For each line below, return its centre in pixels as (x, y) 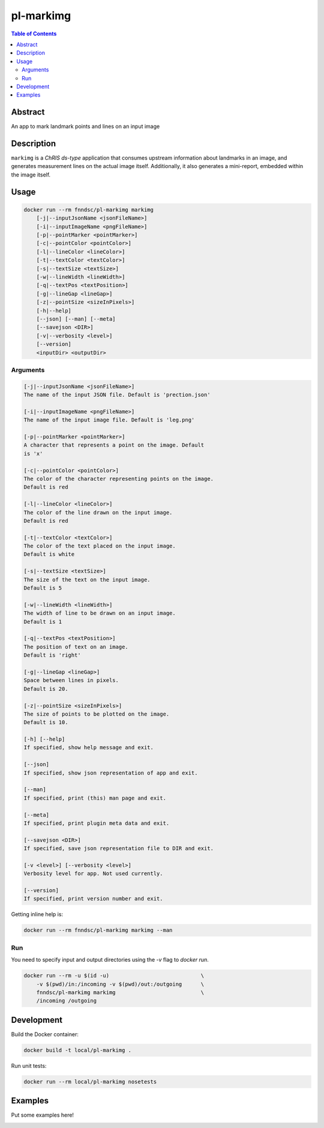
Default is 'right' (52, 655)
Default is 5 (43, 588)
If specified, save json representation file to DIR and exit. (119, 849)
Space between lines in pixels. (71, 680)
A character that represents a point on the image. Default (114, 445)
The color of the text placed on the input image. (100, 546)
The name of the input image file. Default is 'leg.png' (109, 420)
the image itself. (31, 175)
